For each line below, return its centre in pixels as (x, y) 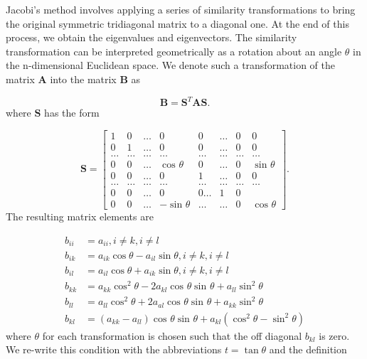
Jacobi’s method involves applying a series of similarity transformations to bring (181, 9)
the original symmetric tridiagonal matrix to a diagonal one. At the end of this (177, 23)
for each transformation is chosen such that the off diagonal (172, 335)
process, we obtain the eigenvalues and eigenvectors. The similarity (151, 37)
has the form (72, 113)
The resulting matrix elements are (80, 216)
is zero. (334, 335)
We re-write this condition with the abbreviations (114, 349)
